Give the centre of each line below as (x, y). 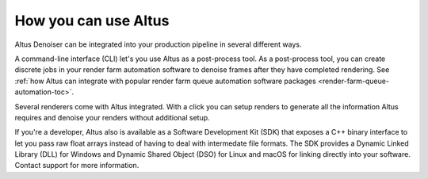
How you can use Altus (92, 21)
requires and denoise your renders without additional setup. (112, 117)
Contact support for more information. (77, 166)
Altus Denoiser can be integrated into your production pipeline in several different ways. (158, 44)
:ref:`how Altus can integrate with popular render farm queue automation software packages (165, 81)
